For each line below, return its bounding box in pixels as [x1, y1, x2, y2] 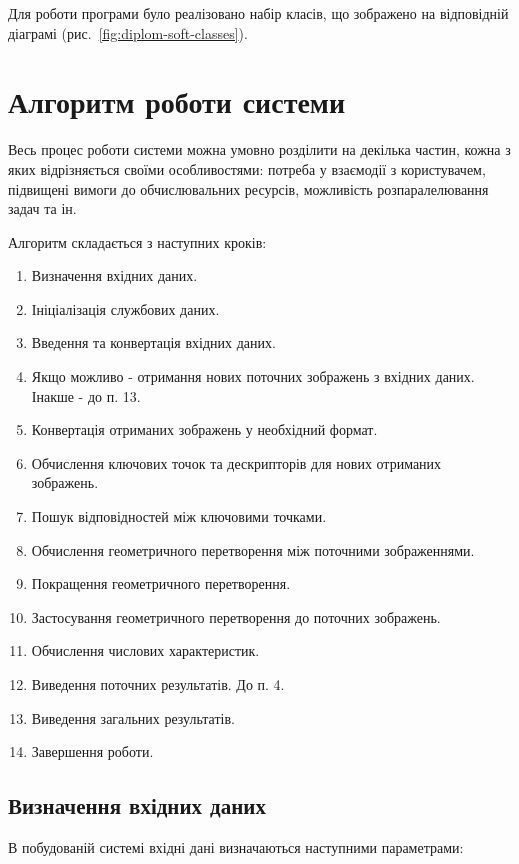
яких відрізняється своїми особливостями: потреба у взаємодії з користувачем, [8, 158, 486, 179]
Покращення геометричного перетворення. [31, 573, 291, 594]
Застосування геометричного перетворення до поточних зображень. [31, 606, 441, 627]
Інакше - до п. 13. [31, 385, 141, 406]
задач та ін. [8, 198, 77, 219]
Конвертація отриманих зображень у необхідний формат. [31, 419, 378, 440]
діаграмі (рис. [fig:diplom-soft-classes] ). [8, 22, 248, 43]
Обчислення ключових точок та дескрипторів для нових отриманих [31, 452, 442, 473]
